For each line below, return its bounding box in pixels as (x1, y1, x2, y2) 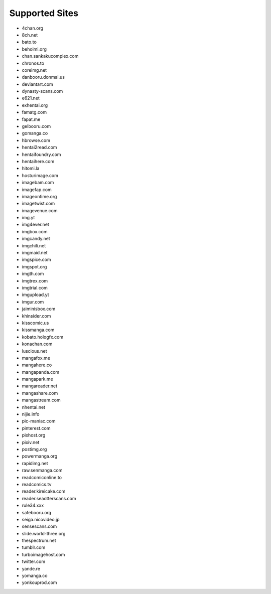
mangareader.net (22, 383, 58, 389)
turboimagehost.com (22, 551, 65, 557)
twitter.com (22, 558, 45, 564)
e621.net (22, 95, 40, 101)
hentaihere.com (22, 158, 55, 164)
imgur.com (22, 299, 44, 305)
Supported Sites (9, 8, 79, 19)
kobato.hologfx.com (22, 334, 64, 340)
